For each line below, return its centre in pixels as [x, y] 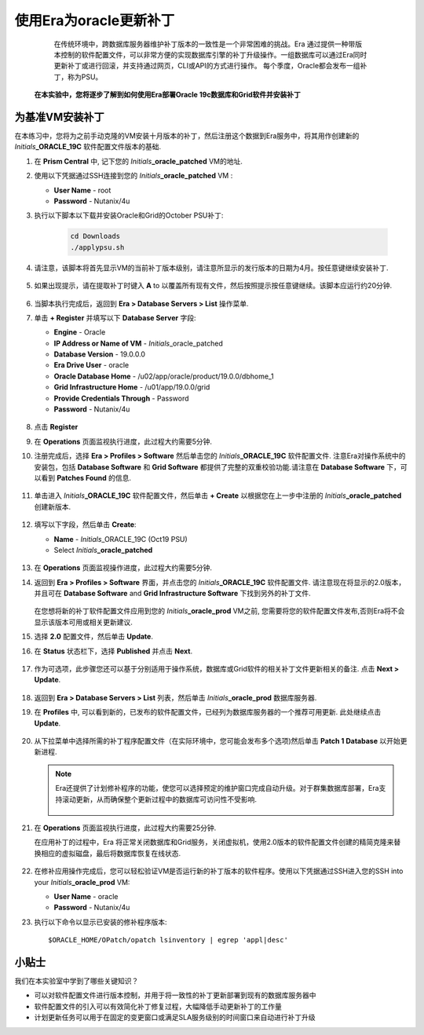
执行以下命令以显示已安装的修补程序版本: [101, 922]
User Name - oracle [86, 896]
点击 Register [56, 427]
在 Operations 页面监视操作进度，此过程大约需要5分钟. [123, 568]
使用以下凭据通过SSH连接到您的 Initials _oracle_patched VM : [133, 176]
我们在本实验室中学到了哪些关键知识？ [77, 981]
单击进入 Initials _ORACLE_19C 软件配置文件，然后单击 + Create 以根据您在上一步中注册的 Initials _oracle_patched [218, 496]
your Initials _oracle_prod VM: [82, 882]
